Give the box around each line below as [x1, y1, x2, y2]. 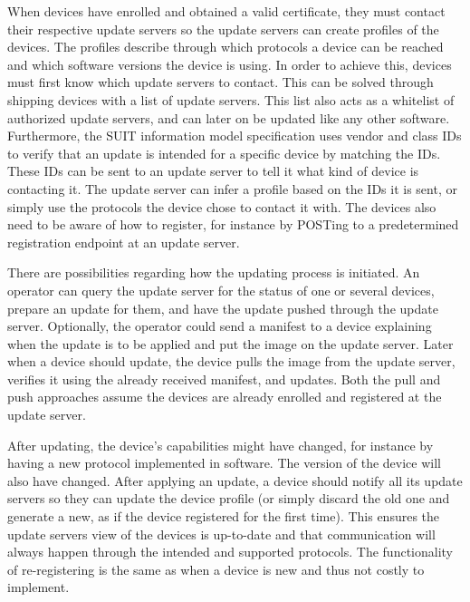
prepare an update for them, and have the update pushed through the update [7, 298, 438, 317]
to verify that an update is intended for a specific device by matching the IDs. [7, 143, 441, 162]
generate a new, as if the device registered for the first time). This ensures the [7, 507, 440, 526]
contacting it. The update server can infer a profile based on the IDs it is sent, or [7, 179, 457, 198]
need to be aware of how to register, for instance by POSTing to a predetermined [7, 215, 459, 234]
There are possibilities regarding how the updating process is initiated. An [7, 263, 420, 282]
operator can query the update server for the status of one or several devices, [7, 280, 435, 299]
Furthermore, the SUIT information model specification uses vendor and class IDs [7, 126, 462, 145]
